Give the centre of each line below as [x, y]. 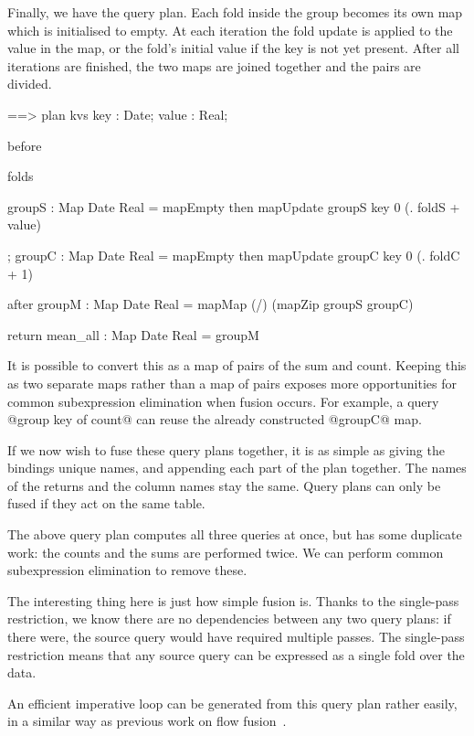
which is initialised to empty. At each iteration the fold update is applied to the [230, 30]
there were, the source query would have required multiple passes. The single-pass [236, 637]
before [25, 145]
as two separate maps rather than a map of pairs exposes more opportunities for [232, 383]
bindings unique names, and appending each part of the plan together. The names [237, 468]
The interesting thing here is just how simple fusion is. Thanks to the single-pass [233, 600]
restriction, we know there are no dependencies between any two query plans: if [229, 619]
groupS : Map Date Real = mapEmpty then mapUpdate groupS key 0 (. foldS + [234, 206]
